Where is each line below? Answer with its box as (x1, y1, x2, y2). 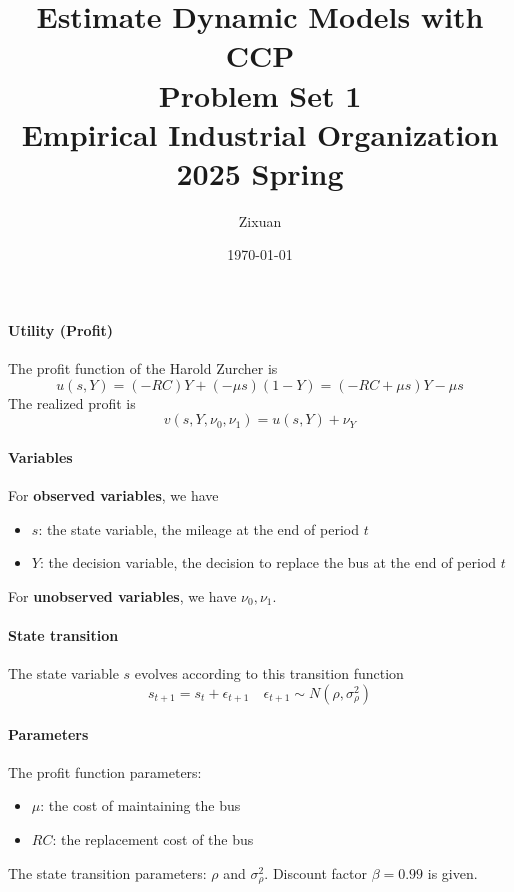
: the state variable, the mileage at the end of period (38, 518, 359, 539)
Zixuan (238, 210, 282, 231)
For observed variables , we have (8, 485, 219, 506)
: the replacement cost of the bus (52, 829, 254, 849)
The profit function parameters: (8, 761, 202, 782)
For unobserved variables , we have (8, 586, 237, 607)
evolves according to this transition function (134, 663, 404, 684)
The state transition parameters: (8, 862, 207, 883)
